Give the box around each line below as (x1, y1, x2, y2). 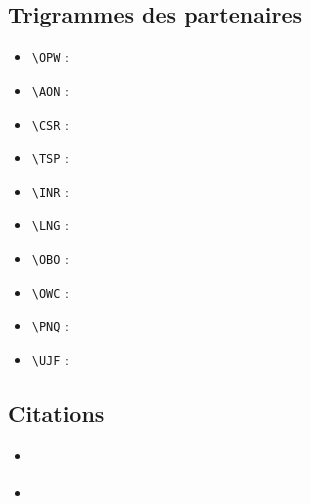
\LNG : (31, 214, 69, 235)
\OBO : (31, 248, 69, 269)
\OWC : (31, 281, 69, 302)
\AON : (31, 79, 69, 100)
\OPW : (31, 46, 69, 67)
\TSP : (31, 147, 69, 168)
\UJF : (31, 349, 69, 370)
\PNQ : (31, 315, 69, 336)
